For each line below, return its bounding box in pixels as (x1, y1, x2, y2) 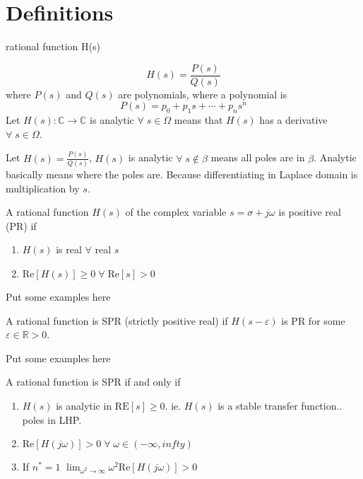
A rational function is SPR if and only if (6, 374, 181, 389)
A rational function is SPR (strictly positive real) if (6, 313, 228, 328)
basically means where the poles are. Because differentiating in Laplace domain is (6, 166, 358, 181)
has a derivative (259, 112, 328, 127)
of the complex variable (125, 204, 227, 219)
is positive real (278, 204, 341, 219)
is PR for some (281, 313, 345, 328)
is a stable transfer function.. (218, 398, 343, 412)
